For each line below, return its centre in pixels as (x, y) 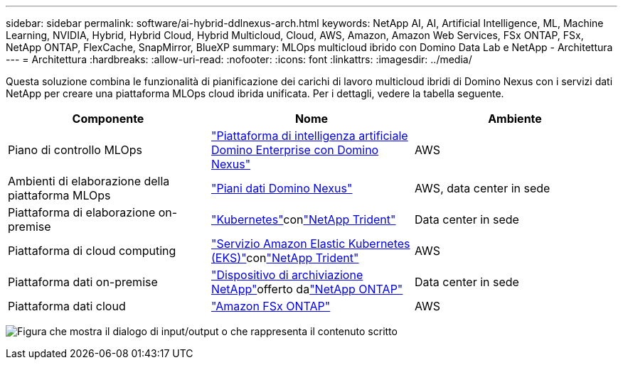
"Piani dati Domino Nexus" (282, 188)
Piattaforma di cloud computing (92, 251)
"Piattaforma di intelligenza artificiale (309, 136)
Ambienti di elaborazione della (89, 181)
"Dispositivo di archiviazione (287, 275)
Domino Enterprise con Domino (295, 150)
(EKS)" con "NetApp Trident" (285, 258)
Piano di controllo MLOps (75, 150)
